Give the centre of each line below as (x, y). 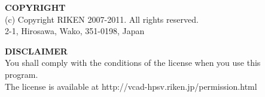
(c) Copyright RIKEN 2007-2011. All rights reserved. (102, 19)
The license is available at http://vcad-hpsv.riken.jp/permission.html (131, 86)
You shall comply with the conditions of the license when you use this (133, 63)
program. (22, 74)
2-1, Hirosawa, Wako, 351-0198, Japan (75, 31)
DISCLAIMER (36, 51)
